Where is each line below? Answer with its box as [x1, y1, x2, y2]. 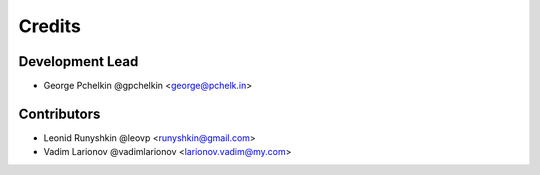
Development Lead [18, 53, 139, 70]
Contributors [18, 105, 101, 122]
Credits [18, 15, 82, 37]
